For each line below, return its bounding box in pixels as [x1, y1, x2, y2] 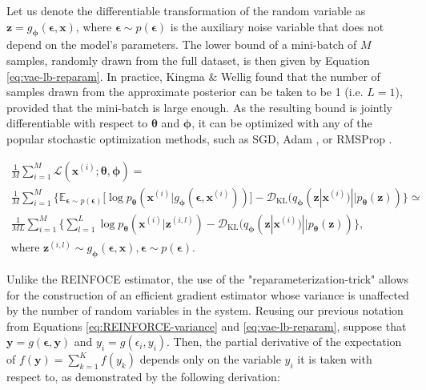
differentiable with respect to [6, 115, 148, 131]
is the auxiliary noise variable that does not [170, 18, 384, 34]
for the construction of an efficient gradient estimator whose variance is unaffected [6, 286, 409, 303]
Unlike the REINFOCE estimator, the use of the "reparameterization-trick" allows [6, 270, 409, 287]
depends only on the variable [139, 351, 281, 368]
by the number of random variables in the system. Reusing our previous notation [6, 302, 404, 319]
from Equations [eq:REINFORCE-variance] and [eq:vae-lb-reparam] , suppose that [6, 317, 407, 334]
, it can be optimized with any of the [191, 115, 372, 131]
